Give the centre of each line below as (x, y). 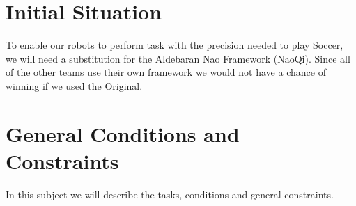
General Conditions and (123, 133)
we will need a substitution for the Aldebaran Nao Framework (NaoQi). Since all (178, 58)
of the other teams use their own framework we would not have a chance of (166, 72)
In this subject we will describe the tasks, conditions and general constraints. (170, 194)
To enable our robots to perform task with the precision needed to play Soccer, (175, 45)
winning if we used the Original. (74, 85)
